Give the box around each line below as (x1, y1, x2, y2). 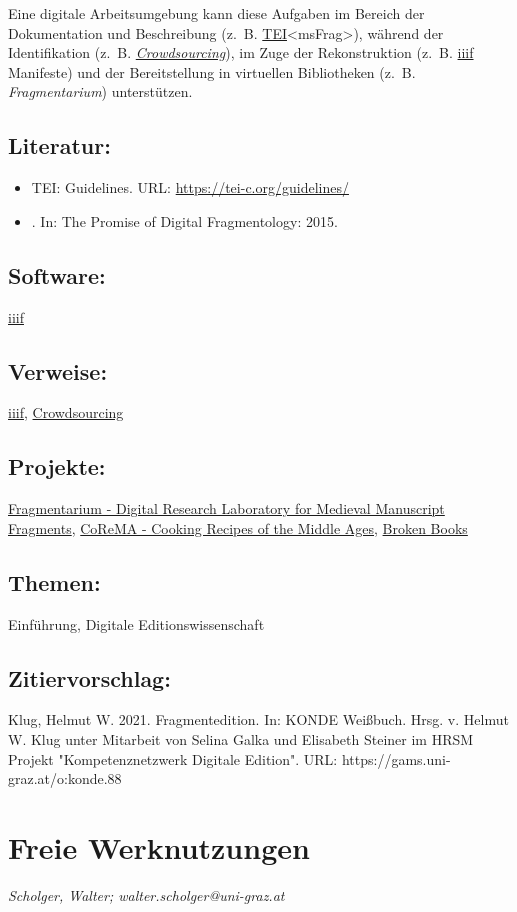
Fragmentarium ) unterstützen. (8, 81, 193, 102)
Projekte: (8, 451, 106, 482)
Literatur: (8, 130, 111, 161)
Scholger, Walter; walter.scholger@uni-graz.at (8, 884, 285, 905)
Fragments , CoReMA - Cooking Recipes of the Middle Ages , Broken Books (8, 517, 468, 538)
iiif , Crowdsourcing (8, 402, 124, 423)
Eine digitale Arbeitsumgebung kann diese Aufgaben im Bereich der (8, 3, 425, 23)
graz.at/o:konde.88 (8, 768, 122, 789)
